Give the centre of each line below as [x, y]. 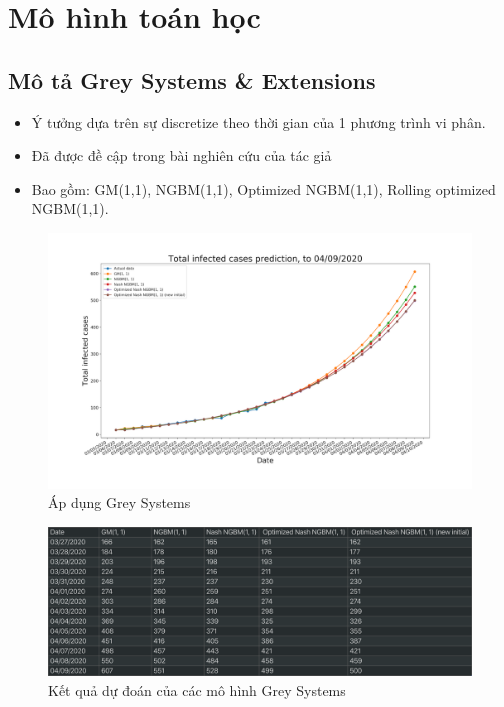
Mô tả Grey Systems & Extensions [192, 79]
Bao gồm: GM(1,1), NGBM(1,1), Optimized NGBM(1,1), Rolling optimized [263, 188]
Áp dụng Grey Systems [119, 502]
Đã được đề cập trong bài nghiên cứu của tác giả [181, 155]
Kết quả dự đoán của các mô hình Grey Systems [197, 689]
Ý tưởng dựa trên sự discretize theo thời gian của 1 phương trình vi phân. [258, 121]
